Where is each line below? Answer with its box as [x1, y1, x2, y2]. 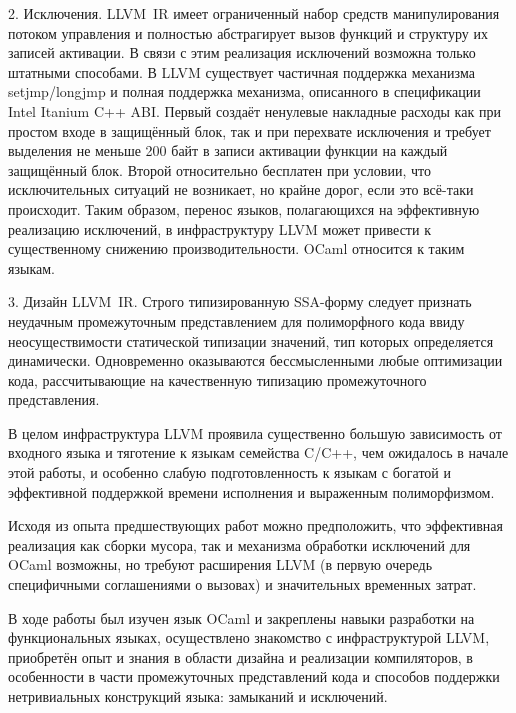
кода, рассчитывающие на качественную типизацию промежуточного [8, 369, 427, 390]
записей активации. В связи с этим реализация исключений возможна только [8, 42, 476, 63]
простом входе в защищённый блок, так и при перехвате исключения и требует [8, 120, 491, 141]
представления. [8, 389, 100, 410]
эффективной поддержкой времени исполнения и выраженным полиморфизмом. [8, 481, 495, 502]
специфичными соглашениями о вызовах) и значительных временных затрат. [8, 574, 477, 595]
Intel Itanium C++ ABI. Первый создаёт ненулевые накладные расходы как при [8, 100, 501, 121]
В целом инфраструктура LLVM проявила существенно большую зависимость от [8, 422, 502, 443]
